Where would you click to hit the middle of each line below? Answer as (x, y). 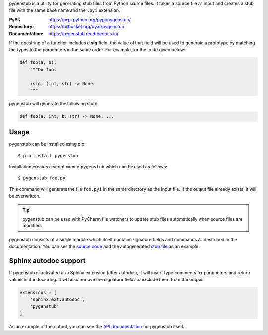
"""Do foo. (43, 70)
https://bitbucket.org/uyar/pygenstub (86, 27)
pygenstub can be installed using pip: (47, 144)
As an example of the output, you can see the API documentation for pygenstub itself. (97, 326)
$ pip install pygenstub (48, 155)
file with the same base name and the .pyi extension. (65, 10)
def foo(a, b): (38, 63)
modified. (32, 226)
